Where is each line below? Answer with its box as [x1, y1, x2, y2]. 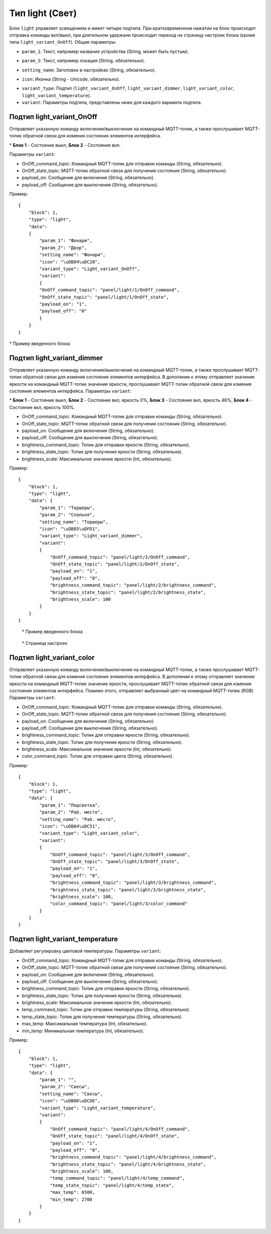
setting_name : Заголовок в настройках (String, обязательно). [22, 67, 156, 73]
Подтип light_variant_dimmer [9, 354, 103, 362]
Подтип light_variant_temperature [9, 935, 118, 943]
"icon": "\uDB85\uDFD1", [39, 526, 100, 532]
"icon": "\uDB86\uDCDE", [39, 1098, 100, 1104]
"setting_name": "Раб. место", [39, 816, 116, 822]
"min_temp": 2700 [50, 1196, 93, 1202]
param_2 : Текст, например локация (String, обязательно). [22, 58, 146, 64]
